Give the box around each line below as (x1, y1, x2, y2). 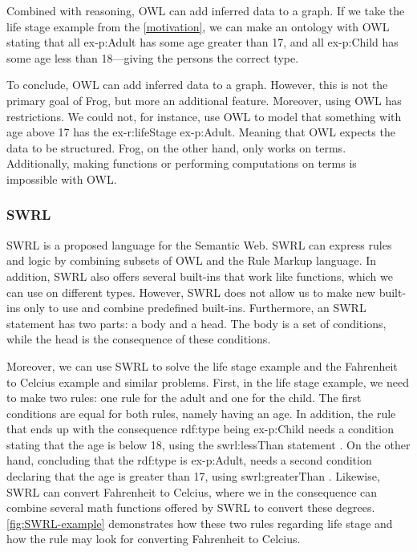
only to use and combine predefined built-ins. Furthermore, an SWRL (23, 299, 366, 316)
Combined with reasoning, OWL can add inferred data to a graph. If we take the (6, 2, 405, 18)
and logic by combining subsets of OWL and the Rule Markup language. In (6, 252, 377, 269)
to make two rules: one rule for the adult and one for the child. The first (6, 389, 362, 406)
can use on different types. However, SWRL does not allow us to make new (6, 283, 375, 300)
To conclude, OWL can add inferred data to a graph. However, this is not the (6, 76, 388, 93)
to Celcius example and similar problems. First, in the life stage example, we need (6, 373, 409, 390)
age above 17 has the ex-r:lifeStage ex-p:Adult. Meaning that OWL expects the (6, 124, 395, 140)
